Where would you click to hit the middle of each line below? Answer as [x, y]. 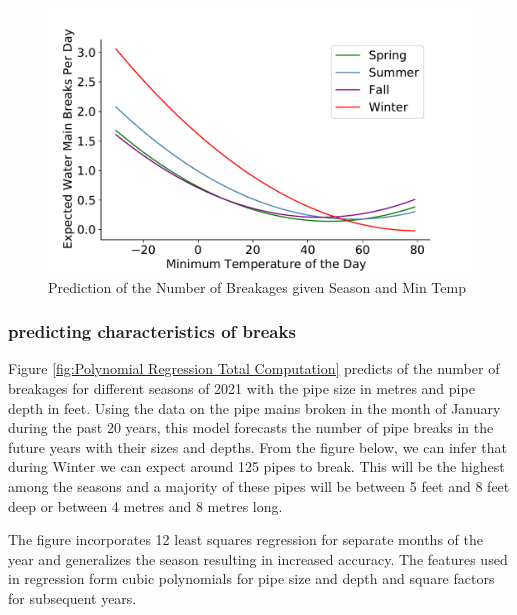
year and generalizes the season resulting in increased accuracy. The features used [258, 558]
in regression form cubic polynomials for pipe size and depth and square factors [251, 578]
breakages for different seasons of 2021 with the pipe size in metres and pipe [241, 388]
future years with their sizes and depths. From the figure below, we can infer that [257, 446]
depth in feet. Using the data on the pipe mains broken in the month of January [254, 407]
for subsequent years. [72, 597]
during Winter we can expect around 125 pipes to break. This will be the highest [256, 466]
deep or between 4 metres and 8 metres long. [145, 505]
